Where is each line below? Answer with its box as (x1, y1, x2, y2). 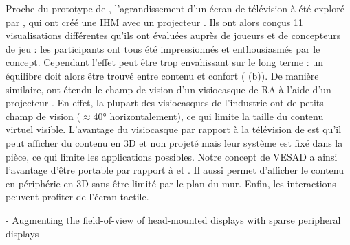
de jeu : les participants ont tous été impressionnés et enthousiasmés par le (6, 41, 320, 56)
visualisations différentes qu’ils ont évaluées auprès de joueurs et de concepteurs (6, 28, 341, 43)
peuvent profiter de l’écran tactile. (6, 189, 149, 204)
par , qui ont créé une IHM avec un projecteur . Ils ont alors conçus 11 (6, 14, 303, 29)
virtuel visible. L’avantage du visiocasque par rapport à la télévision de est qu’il (6, 122, 342, 137)
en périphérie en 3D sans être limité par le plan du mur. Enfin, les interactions (6, 176, 336, 190)
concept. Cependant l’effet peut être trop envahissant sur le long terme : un (6, 55, 323, 69)
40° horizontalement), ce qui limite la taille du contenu (93, 108, 324, 123)
